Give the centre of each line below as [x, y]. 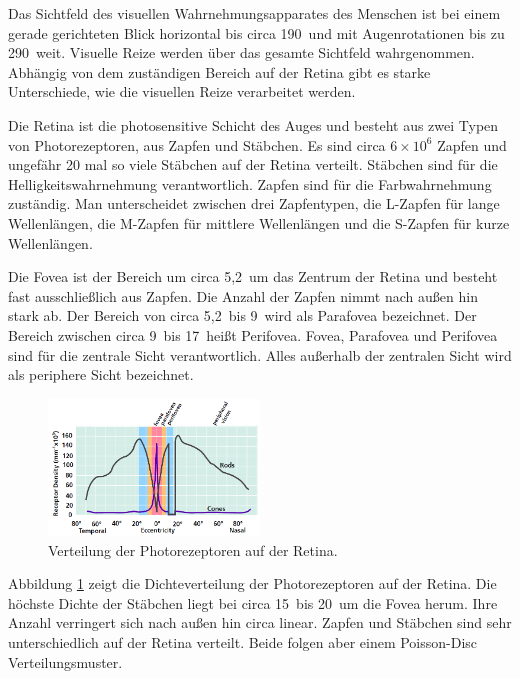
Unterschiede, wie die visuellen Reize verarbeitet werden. [182, 91]
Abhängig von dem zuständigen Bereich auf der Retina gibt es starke [219, 71]
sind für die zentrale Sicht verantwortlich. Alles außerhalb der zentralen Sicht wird [260, 354]
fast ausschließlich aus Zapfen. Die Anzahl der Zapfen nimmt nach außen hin [243, 295]
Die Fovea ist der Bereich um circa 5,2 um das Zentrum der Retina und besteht [253, 276]
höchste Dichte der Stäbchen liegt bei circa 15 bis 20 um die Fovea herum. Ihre [253, 602]
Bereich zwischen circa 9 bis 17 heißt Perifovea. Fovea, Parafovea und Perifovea [253, 334]
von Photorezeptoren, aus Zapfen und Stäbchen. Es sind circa [197, 144]
